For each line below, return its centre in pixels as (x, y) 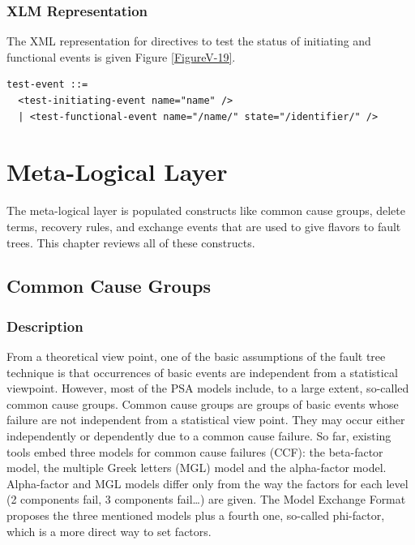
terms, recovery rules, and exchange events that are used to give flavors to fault (204, 226)
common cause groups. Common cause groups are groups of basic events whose (203, 403)
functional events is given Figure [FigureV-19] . (121, 56)
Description (45, 326)
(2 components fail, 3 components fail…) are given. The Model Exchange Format (206, 499)
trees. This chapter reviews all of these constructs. (131, 242)
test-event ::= (47, 85)
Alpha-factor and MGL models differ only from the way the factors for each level (207, 483)
